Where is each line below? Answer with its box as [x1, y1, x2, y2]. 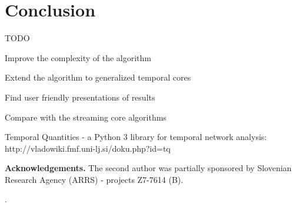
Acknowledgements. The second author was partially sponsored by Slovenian [5, 162, 292, 174]
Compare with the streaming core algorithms [5, 111, 167, 123]
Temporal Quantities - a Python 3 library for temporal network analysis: [5, 131, 267, 143]
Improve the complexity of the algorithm [5, 51, 151, 64]
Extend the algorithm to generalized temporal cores [5, 71, 191, 84]
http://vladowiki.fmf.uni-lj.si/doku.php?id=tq [5, 142, 171, 154]
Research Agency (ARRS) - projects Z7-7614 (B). [5, 173, 184, 185]
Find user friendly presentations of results [5, 91, 155, 103]
